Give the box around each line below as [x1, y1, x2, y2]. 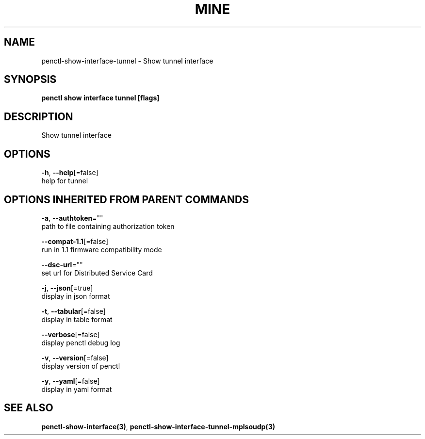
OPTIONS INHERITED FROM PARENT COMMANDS [4, 193, 249, 206]
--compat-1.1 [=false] [41, 237, 109, 245]
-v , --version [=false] [41, 353, 109, 362]
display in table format [41, 315, 113, 324]
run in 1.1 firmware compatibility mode [41, 245, 162, 254]
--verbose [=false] [41, 330, 100, 339]
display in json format [41, 292, 110, 300]
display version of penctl [41, 361, 120, 370]
